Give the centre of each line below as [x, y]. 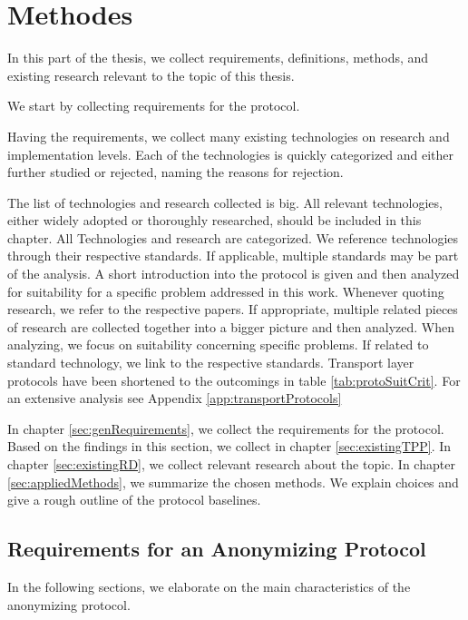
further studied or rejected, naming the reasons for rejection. [175, 172]
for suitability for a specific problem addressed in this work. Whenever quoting [226, 291]
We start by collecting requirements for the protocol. [154, 106]
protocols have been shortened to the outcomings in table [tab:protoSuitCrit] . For [234, 380]
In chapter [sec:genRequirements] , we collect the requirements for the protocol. [226, 428]
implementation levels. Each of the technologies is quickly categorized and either [231, 154]
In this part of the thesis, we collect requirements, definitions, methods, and [218, 58]
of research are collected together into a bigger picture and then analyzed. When [231, 326]
